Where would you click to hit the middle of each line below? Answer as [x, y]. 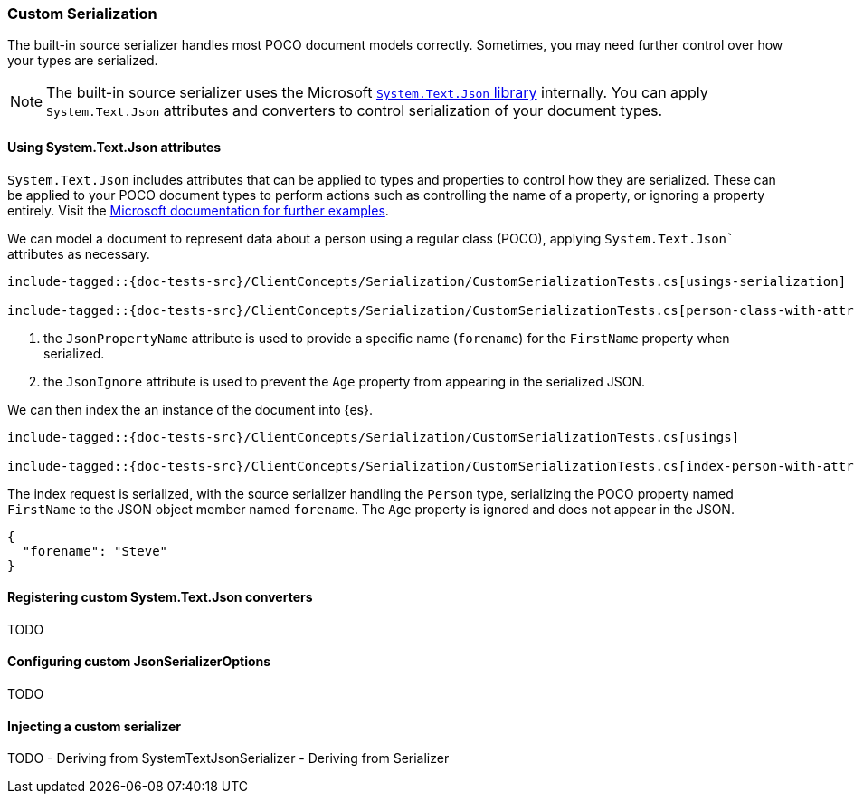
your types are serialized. [83, 61]
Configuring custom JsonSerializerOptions [139, 662]
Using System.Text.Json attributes [114, 147]
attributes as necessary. [79, 253]
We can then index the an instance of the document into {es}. [190, 409]
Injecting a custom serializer [94, 726]
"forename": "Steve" [95, 551]
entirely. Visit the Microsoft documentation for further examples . [198, 210]
